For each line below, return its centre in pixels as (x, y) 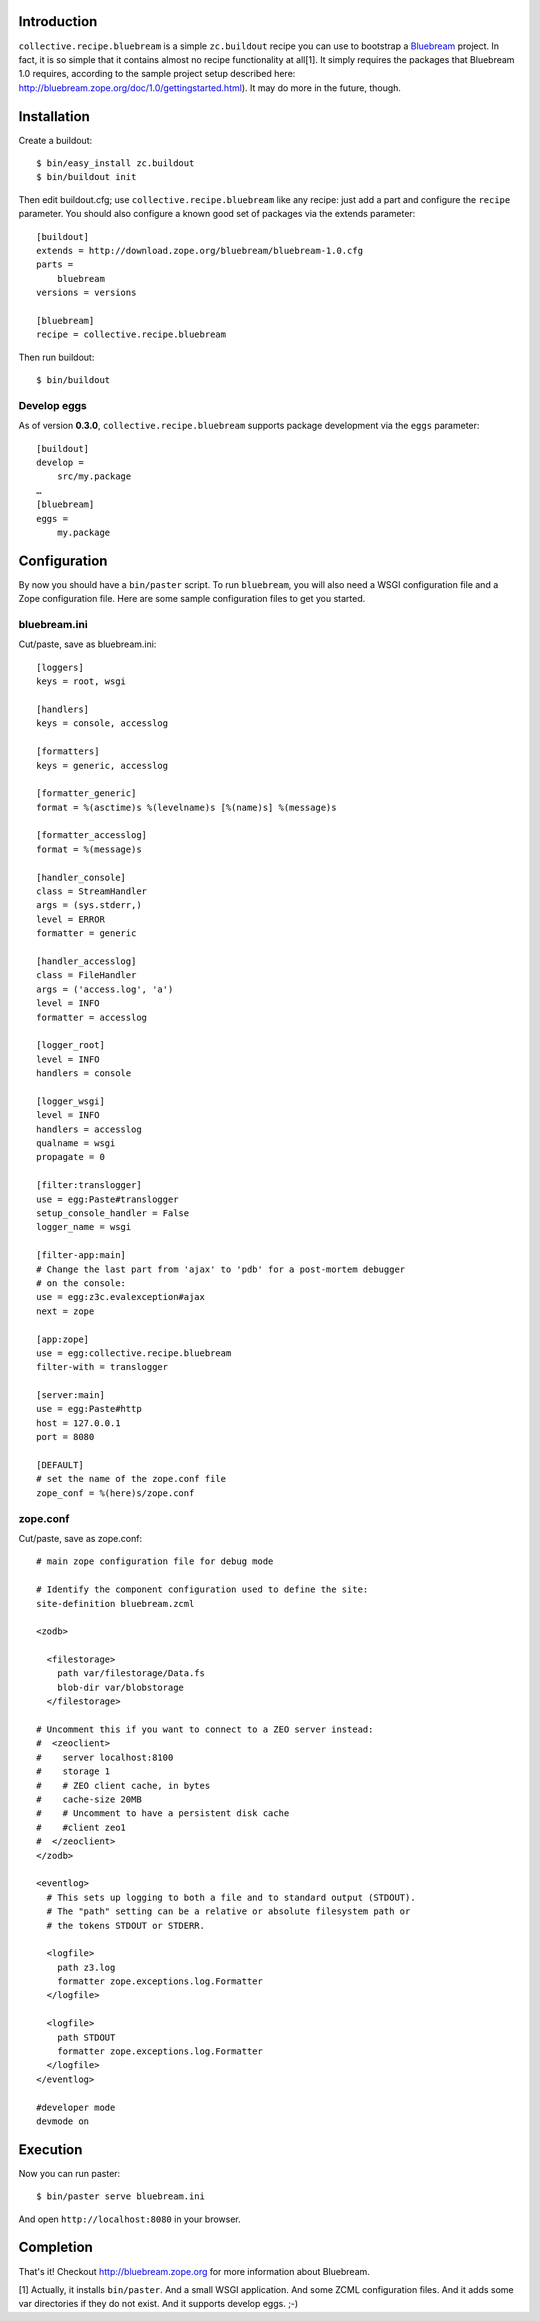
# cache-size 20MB (89, 1799)
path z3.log (86, 1967)
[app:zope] (63, 1339)
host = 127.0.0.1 (78, 1423)
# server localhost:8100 (105, 1757)
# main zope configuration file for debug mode (155, 1561)
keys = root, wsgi (81, 681)
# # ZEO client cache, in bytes (123, 1785)
